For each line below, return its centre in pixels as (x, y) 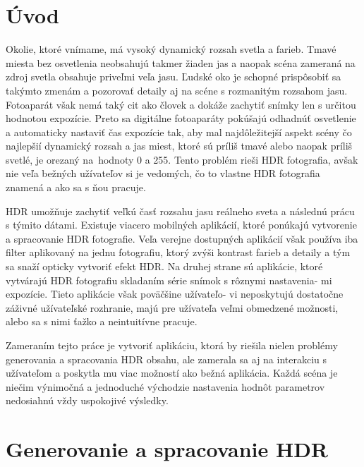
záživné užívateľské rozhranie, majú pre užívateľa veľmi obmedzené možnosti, (172, 307)
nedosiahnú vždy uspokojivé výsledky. (87, 400)
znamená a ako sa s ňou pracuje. (76, 187)
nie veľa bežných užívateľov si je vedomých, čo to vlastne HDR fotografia (163, 173)
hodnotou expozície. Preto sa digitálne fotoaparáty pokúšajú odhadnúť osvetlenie (181, 118)
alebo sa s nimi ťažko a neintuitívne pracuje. (102, 321)
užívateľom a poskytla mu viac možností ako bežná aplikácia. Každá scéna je (172, 373)
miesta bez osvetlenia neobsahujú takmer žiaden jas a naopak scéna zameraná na (181, 62)
